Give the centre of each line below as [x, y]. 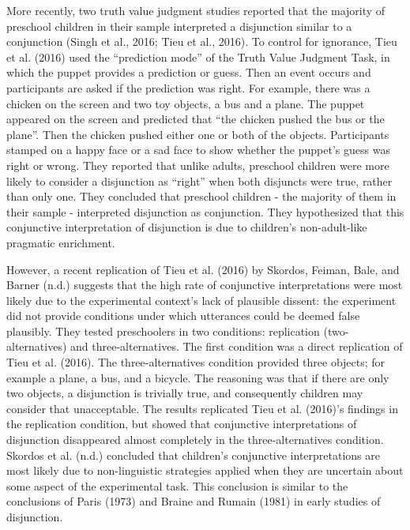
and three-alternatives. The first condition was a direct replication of [237, 346]
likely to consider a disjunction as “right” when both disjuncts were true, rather [199, 180]
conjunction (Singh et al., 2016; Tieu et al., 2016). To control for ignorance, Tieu [202, 41]
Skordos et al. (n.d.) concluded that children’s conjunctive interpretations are [193, 455]
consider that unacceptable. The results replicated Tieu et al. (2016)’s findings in [202, 408]
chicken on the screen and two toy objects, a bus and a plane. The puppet [186, 103]
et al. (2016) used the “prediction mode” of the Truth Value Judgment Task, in [198, 56]
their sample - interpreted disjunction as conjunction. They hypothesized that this [205, 211]
